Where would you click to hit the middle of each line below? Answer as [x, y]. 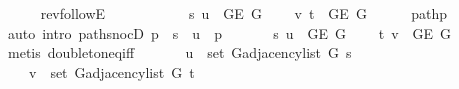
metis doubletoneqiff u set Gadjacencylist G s [179, 52]
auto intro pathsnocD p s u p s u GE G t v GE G [229, 32]
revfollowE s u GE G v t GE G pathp [244, 13]
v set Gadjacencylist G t [111, 71]
